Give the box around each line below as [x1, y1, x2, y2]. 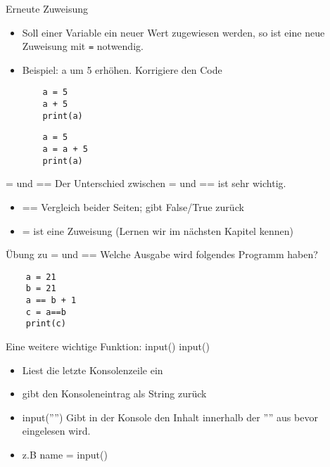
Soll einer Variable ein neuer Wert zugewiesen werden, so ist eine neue [22, 25, 325, 39]
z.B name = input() [22, 447, 108, 461]
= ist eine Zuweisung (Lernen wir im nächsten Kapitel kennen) [22, 223, 293, 238]
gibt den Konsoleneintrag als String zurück [22, 386, 207, 401]
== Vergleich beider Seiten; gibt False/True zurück [22, 199, 244, 214]
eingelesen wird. [22, 423, 91, 438]
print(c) [25, 319, 66, 329]
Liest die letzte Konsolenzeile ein [22, 362, 163, 377]
